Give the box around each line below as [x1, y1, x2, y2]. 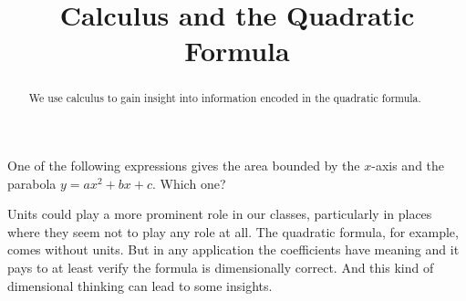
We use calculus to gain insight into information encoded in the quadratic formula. [28, 90, 421, 106]
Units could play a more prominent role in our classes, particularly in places [7, 204, 432, 223]
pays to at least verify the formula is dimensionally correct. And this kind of [7, 257, 434, 276]
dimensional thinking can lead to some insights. [7, 275, 273, 295]
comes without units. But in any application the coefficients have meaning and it [7, 240, 460, 259]
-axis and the [371, 156, 445, 175]
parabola [7, 173, 57, 192]
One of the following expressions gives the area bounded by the [7, 156, 360, 175]
